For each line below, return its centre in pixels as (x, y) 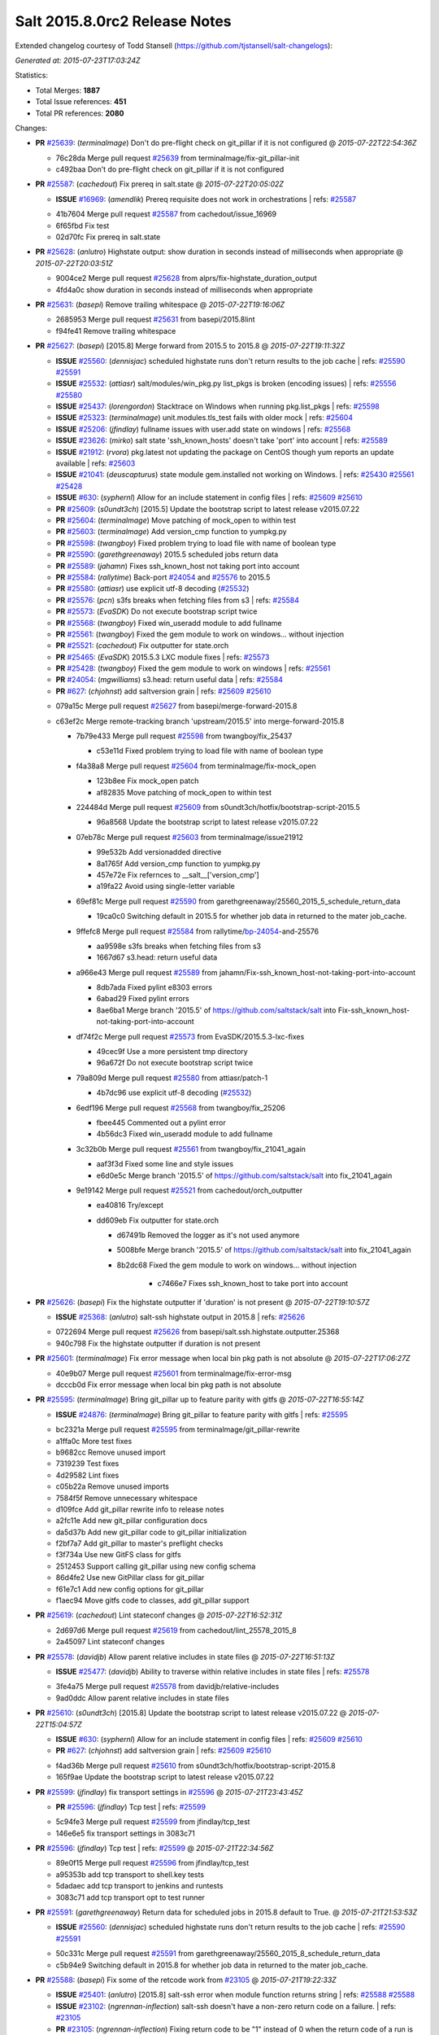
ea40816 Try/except (130, 1206)
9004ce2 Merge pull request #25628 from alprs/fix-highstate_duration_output (186, 278)
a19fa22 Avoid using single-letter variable (165, 886)
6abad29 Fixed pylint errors (143, 999)
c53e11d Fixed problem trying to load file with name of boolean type (210, 751)
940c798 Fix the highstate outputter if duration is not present (158, 1343)
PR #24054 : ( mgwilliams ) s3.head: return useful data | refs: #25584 (170, 680)
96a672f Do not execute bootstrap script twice (175, 1063)
